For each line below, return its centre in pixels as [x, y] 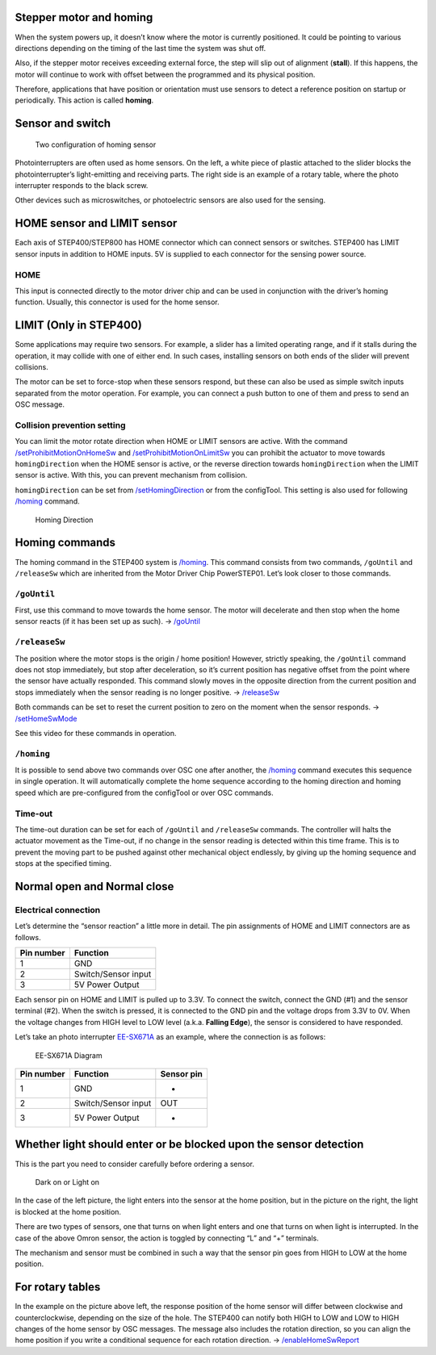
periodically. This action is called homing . [84, 100]
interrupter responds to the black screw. [82, 186]
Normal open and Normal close [94, 887]
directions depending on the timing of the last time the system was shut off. [140, 48]
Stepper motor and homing [84, 17]
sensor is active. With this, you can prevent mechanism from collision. [131, 475]
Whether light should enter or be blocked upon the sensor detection [189, 1145]
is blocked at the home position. [68, 1211]
